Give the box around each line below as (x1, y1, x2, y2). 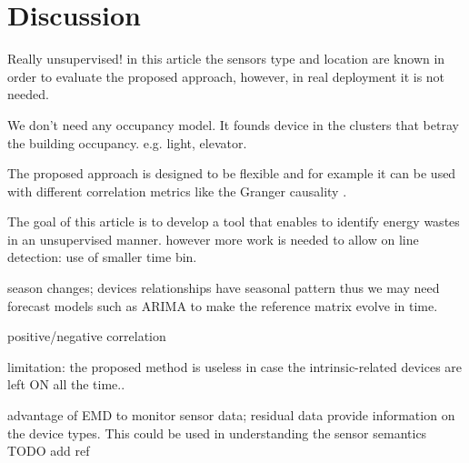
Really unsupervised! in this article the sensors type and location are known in (7, 49, 445, 68)
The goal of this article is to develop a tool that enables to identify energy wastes (7, 212, 460, 231)
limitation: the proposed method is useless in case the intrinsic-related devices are (7, 357, 463, 376)
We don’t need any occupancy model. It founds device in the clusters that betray (7, 115, 459, 134)
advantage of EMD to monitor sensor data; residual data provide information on (7, 406, 455, 425)
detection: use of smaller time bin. (7, 247, 197, 267)
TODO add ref (7, 441, 90, 460)
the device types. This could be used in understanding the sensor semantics (7, 423, 427, 442)
